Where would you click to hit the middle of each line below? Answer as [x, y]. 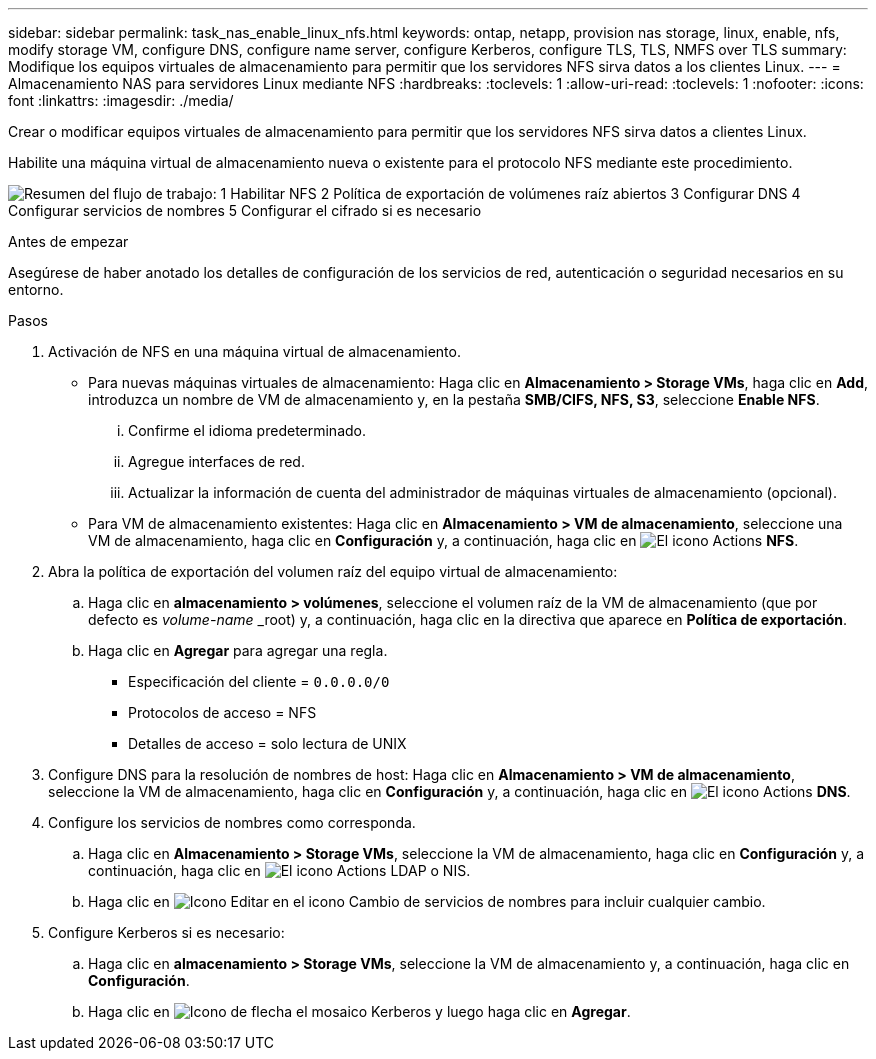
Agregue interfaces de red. [216, 461]
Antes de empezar [68, 241]
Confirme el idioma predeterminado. [247, 430]
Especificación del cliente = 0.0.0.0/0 [259, 681]
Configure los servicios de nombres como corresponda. [232, 822]
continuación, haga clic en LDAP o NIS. [279, 870]
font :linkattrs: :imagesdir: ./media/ [121, 100]
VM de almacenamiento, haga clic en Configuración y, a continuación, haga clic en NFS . [443, 540]
